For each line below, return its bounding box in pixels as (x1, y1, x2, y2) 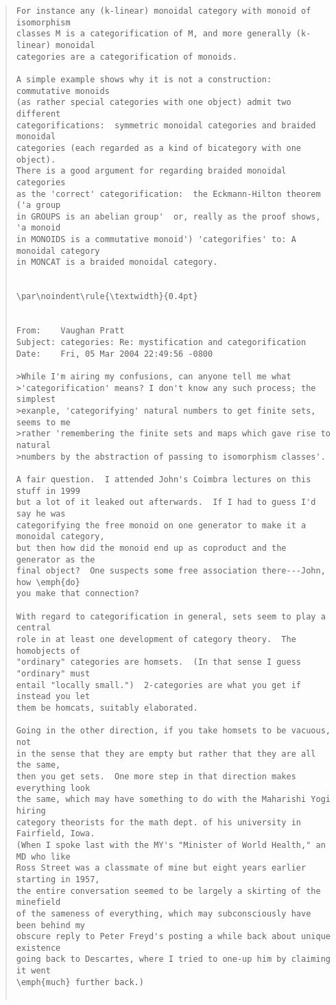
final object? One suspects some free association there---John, (16, 566, 326, 576)
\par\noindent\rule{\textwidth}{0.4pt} (16, 292, 198, 302)
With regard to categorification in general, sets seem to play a (16, 611, 326, 622)
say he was (16, 508, 66, 519)
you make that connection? (16, 589, 139, 599)
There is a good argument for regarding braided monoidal (16, 166, 287, 176)
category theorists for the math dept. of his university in (16, 817, 302, 827)
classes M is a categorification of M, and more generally (16, 29, 291, 39)
